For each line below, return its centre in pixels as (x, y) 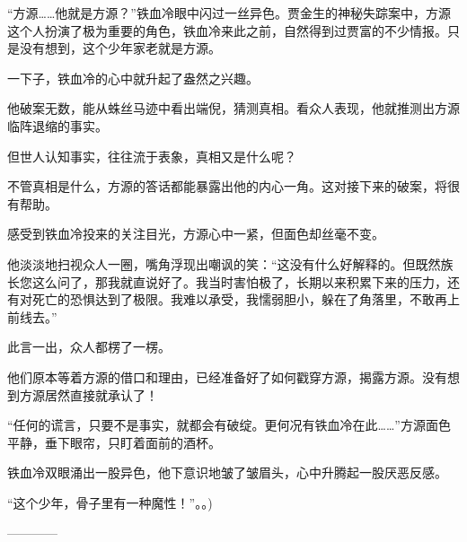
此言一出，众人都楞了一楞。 (89, 347)
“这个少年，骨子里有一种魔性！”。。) (110, 502)
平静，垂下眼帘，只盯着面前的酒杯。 (114, 442)
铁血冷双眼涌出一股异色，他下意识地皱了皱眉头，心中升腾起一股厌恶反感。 (227, 472)
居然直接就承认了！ (101, 394)
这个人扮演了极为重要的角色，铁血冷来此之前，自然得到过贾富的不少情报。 (227, 30)
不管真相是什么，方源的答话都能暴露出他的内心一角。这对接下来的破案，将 (227, 186)
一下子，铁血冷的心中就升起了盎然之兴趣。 (133, 78)
